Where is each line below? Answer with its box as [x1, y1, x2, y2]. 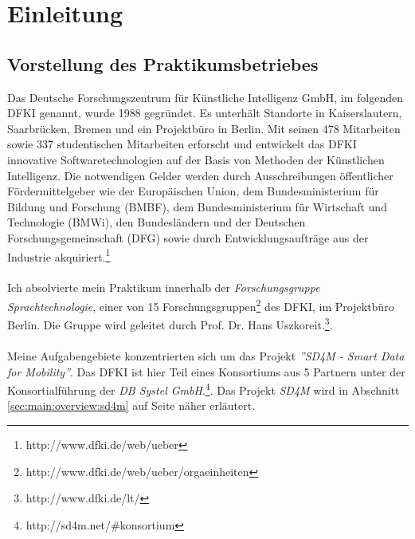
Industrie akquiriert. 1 [7, 246, 111, 265]
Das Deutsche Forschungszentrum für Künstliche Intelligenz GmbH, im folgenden [7, 89, 404, 105]
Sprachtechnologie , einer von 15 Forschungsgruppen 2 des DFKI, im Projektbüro [7, 295, 394, 314]
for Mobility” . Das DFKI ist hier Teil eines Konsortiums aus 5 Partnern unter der [7, 363, 405, 380]
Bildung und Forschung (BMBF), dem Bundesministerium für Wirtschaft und [7, 198, 387, 214]
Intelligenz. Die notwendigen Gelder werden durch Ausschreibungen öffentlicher [7, 167, 393, 183]
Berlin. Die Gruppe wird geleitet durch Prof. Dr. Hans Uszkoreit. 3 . [7, 314, 333, 332]
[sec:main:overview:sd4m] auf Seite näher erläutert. [7, 397, 256, 414]
